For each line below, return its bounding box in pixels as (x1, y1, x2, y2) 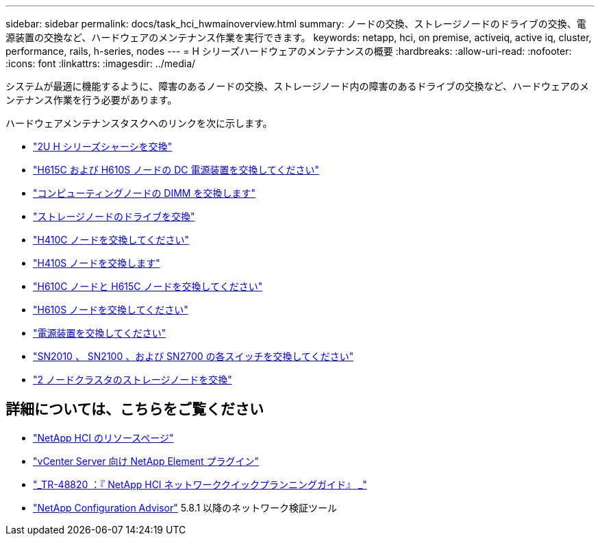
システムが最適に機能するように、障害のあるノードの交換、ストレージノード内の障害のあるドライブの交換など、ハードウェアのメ (5, 80, 589, 92)
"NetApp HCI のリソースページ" (33, 431, 174, 444)
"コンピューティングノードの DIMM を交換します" (33, 187, 255, 199)
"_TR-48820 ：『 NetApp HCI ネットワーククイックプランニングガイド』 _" (33, 478, 367, 490)
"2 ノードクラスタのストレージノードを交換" (33, 374, 232, 385)
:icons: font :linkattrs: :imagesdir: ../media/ (5, 58, 196, 69)
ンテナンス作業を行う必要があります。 (5, 94, 177, 106)
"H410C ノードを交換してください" (33, 234, 190, 245)
